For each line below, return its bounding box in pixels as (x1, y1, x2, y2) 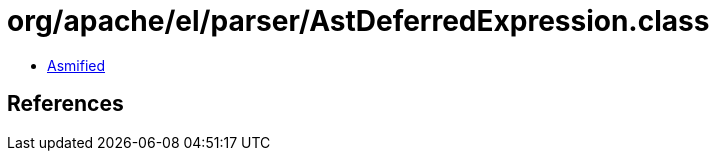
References (7, 91, 124, 117)
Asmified (47, 56, 106, 74)
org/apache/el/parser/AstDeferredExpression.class (7, 4, 710, 38)
